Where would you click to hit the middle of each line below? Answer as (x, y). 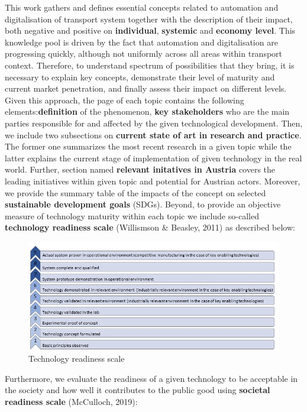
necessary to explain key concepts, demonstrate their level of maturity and (140, 77)
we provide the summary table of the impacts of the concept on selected (135, 192)
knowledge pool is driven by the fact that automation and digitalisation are (141, 42)
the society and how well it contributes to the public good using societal (138, 390)
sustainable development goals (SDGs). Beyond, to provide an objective (143, 204)
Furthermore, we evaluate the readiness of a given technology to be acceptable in (151, 378)
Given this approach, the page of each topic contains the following (125, 100)
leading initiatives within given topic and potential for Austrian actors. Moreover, (153, 181)
